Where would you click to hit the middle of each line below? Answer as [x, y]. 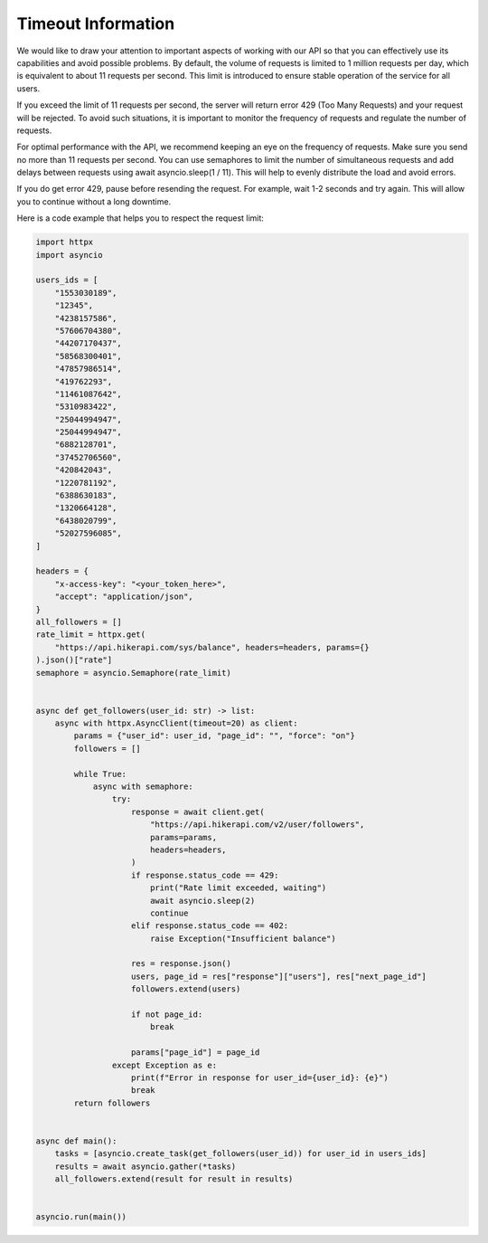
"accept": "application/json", [124, 597]
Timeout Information [96, 24]
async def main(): [76, 1141]
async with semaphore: [143, 787]
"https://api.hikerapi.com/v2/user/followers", [257, 825]
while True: [100, 774]
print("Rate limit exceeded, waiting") [238, 888]
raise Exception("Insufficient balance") [243, 938]
